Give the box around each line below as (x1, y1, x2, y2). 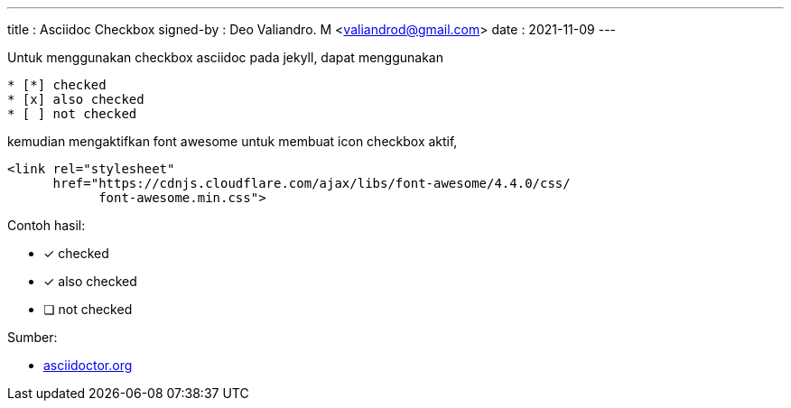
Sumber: (7, 329, 58, 345)
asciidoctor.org (43, 357, 133, 373)
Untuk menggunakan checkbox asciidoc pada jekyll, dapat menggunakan (7, 50, 443, 65)
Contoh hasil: (7, 218, 86, 233)
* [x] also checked (7, 92, 144, 107)
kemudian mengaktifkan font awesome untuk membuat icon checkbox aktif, (7, 134, 458, 149)
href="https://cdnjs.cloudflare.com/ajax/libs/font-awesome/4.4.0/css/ (52, 176, 571, 190)
